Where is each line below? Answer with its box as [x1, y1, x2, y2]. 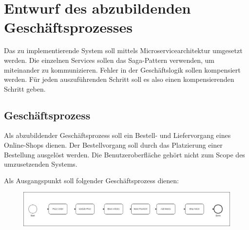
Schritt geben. [4, 83, 46, 94]
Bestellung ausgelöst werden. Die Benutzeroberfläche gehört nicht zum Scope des [4, 149, 245, 159]
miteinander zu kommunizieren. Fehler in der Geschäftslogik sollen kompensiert [4, 64, 241, 75]
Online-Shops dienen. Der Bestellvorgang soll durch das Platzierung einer [4, 140, 223, 150]
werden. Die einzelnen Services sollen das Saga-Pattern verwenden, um [4, 55, 215, 65]
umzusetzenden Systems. [4, 159, 77, 169]
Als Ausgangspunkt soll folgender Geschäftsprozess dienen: [4, 175, 179, 185]
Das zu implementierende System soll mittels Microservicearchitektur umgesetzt [4, 45, 243, 56]
